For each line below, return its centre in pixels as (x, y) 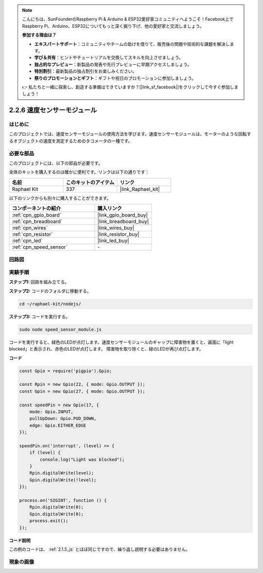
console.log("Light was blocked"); (82, 459)
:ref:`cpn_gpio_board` (37, 215)
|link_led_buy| (113, 241)
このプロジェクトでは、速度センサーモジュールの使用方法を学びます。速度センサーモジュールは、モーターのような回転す (130, 134)
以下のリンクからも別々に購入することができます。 (60, 198)
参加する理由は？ (39, 35)
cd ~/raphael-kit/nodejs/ (50, 304)
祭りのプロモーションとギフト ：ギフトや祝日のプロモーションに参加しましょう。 (115, 78)
